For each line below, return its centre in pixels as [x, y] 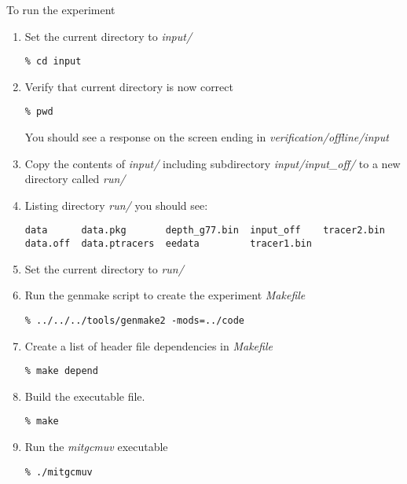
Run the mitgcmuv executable [96, 447]
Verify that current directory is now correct [129, 86]
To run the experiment [61, 9]
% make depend [61, 371]
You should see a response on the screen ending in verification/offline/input [207, 137]
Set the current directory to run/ [104, 268]
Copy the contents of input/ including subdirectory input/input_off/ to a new [213, 163]
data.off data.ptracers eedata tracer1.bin [168, 244]
